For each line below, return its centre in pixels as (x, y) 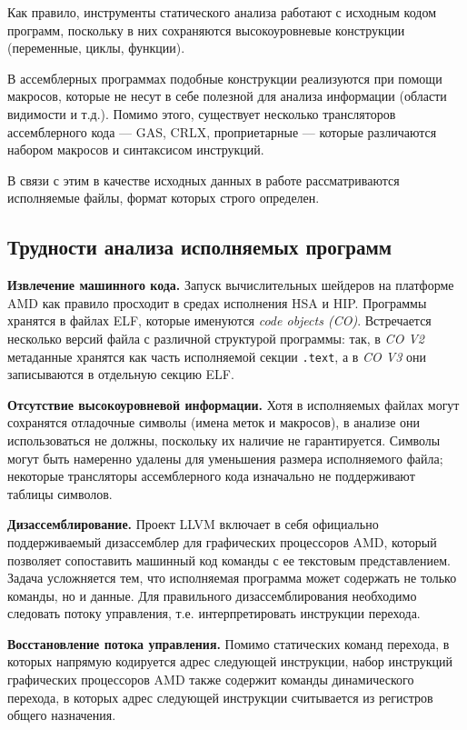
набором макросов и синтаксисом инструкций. (136, 150)
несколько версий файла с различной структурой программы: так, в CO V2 (216, 338)
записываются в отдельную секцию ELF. (121, 374)
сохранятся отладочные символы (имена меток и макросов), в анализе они (214, 422)
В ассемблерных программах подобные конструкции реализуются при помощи (225, 78)
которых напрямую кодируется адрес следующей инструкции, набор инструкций (230, 661)
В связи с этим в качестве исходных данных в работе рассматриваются (204, 180)
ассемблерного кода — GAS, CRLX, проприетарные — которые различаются (222, 131)
